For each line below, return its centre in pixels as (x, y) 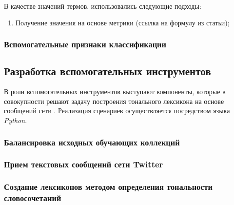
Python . (16, 120)
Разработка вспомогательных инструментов (107, 71)
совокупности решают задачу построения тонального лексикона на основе (114, 101)
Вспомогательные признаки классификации (85, 44)
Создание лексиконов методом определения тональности (108, 187)
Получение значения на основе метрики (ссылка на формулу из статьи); (122, 22)
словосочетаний (33, 198)
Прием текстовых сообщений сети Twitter (84, 164)
